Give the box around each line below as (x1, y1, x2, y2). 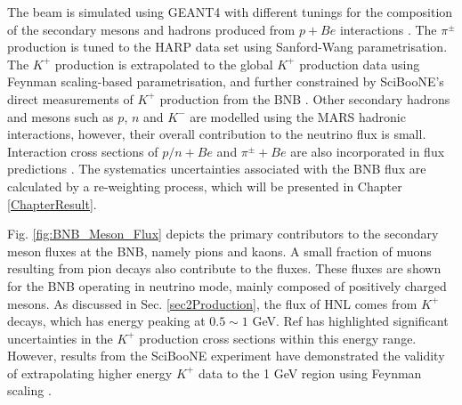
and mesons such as (7, 107, 114, 126)
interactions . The (339, 20, 437, 38)
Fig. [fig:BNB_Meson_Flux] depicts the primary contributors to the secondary (7, 224, 439, 243)
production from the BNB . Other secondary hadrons (159, 89, 450, 108)
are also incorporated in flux (290, 142, 445, 160)
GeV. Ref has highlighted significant (252, 312, 449, 330)
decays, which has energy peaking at (7, 312, 206, 330)
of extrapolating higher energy (7, 363, 173, 382)
